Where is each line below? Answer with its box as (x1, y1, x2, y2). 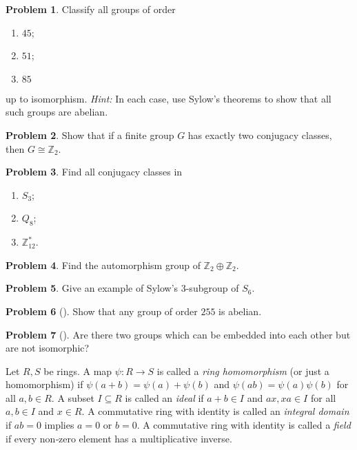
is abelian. (218, 303, 262, 318)
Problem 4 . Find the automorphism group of (6, 257, 201, 272)
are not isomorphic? (6, 341, 90, 355)
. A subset (51, 390, 94, 405)
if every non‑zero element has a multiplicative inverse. (6, 431, 232, 445)
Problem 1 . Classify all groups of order (6, 2, 176, 16)
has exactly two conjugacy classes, (187, 127, 332, 142)
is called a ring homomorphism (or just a (156, 363, 329, 378)
